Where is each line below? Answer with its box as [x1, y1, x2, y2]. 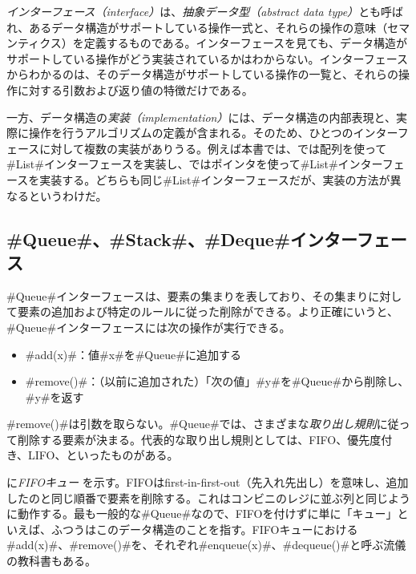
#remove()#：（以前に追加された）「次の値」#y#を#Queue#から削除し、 [25, 373, 410, 390]
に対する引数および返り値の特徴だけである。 [17, 81, 253, 98]
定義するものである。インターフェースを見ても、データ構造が [83, 34, 407, 51]
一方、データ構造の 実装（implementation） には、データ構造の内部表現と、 [6, 108, 396, 125]
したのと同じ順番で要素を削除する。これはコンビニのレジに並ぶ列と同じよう [6, 489, 410, 506]
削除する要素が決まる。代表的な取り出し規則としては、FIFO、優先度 [17, 430, 382, 447]
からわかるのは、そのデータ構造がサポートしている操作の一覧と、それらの [6, 66, 399, 83]
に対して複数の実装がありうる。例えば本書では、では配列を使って [39, 139, 387, 156]
